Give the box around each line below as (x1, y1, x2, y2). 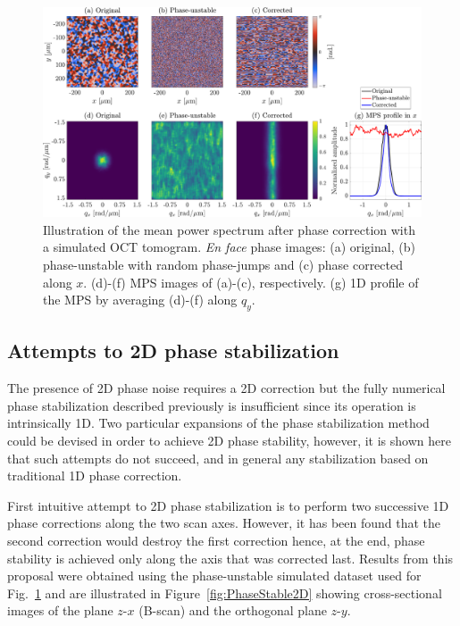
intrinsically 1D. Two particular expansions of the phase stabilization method (7, 413, 430, 432)
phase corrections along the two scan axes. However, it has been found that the (7, 513, 441, 532)
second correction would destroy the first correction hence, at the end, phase (7, 530, 425, 549)
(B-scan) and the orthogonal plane (138, 601, 327, 620)
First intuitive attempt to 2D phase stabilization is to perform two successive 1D (7, 496, 449, 514)
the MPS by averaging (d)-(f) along (43, 290, 238, 309)
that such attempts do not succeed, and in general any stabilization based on (7, 448, 429, 467)
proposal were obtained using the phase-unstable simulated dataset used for (7, 566, 422, 585)
